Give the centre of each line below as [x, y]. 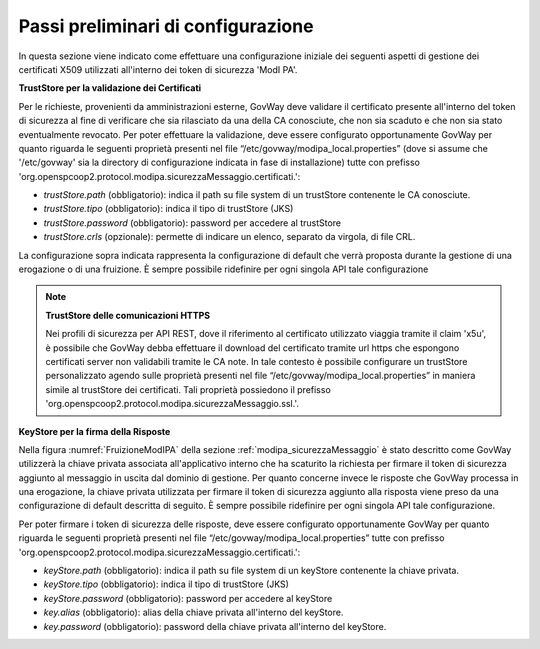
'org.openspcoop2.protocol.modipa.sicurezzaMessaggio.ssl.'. [172, 404]
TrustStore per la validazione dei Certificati [110, 88]
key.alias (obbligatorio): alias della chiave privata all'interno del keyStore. [193, 612]
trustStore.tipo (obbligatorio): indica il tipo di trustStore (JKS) [168, 209]
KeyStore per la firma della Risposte [94, 431]
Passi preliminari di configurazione [166, 26]
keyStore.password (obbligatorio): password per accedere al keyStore [188, 598]
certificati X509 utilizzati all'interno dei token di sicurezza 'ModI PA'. [158, 69]
